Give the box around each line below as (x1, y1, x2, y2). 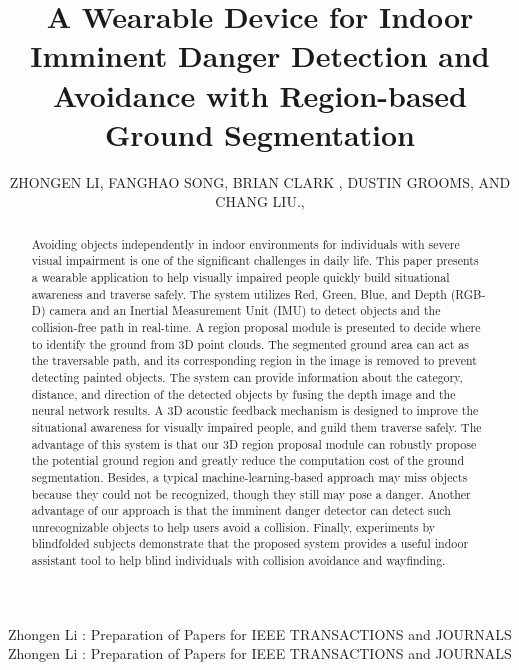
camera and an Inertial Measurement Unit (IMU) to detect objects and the (49, 302, 441, 319)
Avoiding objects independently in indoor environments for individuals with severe (31, 235, 460, 252)
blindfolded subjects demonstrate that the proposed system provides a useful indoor (31, 535, 469, 552)
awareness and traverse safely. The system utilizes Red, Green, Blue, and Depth (31, 285, 447, 302)
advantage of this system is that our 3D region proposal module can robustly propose (31, 435, 477, 452)
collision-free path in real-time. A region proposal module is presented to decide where (31, 318, 481, 335)
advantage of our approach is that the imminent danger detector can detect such (31, 502, 451, 519)
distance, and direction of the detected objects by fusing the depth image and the (31, 385, 456, 402)
